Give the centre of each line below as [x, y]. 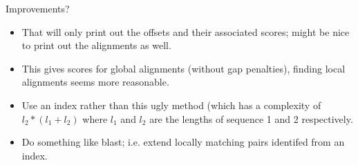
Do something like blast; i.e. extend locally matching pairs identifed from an [183, 142]
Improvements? [38, 8]
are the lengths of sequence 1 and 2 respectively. [251, 118]
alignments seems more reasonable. [95, 82]
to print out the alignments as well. [96, 45]
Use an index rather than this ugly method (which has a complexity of [171, 105]
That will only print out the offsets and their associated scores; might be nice [186, 31]
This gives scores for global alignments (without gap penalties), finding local [183, 68]
